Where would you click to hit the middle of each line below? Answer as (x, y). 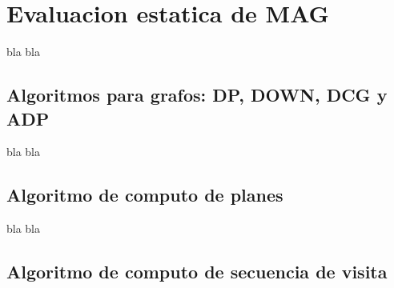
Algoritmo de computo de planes (145, 195)
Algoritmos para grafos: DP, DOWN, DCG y (197, 95)
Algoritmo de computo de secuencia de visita (197, 272)
